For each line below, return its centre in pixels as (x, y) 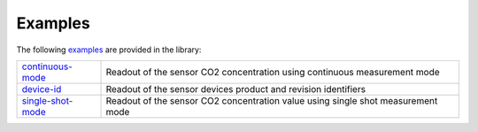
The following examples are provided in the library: (109, 50)
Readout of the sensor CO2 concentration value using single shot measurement (272, 100)
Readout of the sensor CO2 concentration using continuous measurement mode (273, 72)
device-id (42, 89)
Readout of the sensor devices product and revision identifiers (236, 89)
